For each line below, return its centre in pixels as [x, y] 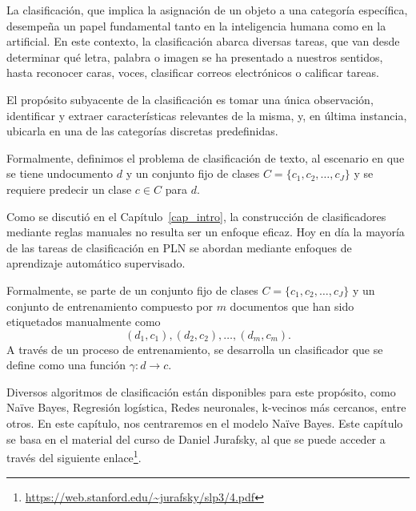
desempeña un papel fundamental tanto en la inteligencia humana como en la [196, 25]
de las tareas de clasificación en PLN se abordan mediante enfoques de [179, 247]
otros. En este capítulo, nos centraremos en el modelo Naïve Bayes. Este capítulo [205, 423]
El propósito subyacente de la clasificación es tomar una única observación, [190, 99]
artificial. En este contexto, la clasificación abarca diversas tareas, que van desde [203, 41]
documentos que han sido [292, 306]
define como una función [66, 365]
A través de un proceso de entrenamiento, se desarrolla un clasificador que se [195, 349]
